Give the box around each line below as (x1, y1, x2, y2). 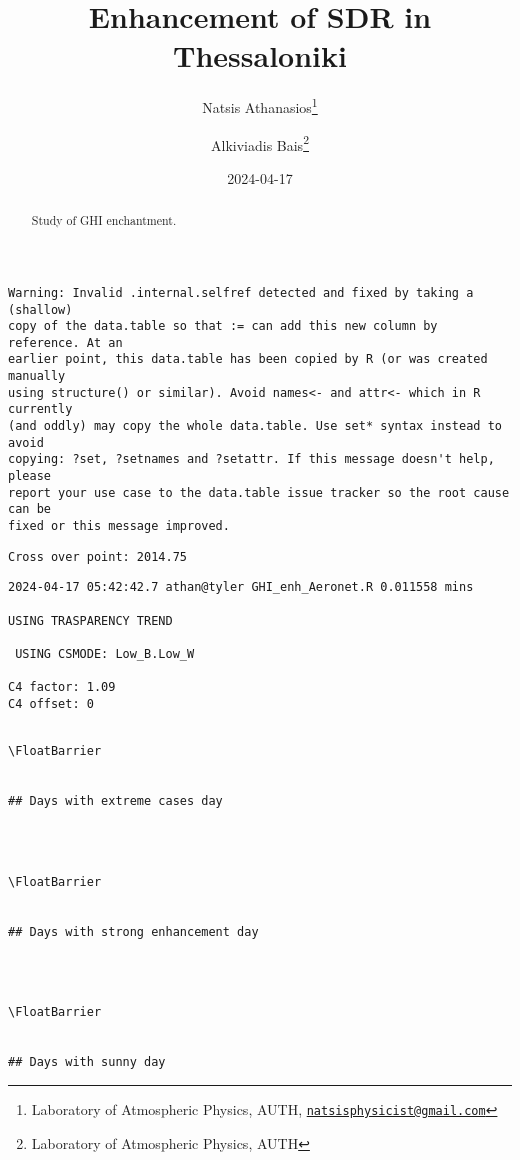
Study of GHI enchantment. (31, 212, 177, 229)
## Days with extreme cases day (8, 794, 223, 809)
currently (8, 402, 73, 417)
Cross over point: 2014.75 (8, 549, 187, 564)
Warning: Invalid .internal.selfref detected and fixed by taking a (8, 285, 474, 300)
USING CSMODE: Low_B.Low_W (15, 646, 195, 661)
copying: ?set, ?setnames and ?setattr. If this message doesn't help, (8, 452, 495, 467)
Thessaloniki (173, 35, 347, 76)
